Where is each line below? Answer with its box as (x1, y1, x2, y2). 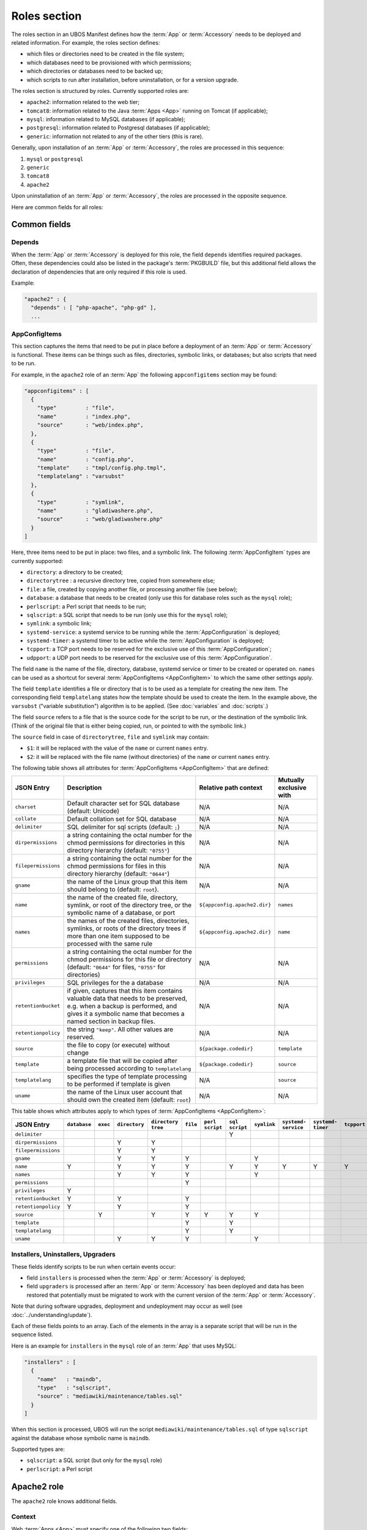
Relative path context (199, 783, 263, 792)
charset (15, 804, 37, 810)
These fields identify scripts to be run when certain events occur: (11, 1263, 176, 1270)
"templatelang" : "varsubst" (37, 473, 125, 480)
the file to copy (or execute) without (67, 1040, 171, 1049)
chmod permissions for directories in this (67, 838, 185, 847)
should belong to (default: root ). (67, 885, 159, 894)
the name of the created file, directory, (67, 893, 178, 901)
